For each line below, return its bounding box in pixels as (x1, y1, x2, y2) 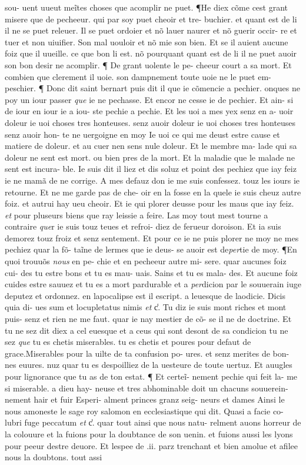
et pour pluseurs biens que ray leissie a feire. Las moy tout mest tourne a (5, 208, 268, 221)
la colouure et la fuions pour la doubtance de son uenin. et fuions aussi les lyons (5, 427, 293, 440)
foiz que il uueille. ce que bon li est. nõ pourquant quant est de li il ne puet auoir (5, 47, 297, 59)
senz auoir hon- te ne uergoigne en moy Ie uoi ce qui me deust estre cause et (5, 128, 280, 140)
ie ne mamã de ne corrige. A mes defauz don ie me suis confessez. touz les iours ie (5, 174, 300, 186)
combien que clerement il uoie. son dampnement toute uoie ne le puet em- (5, 70, 271, 82)
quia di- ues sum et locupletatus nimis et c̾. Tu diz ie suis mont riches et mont (5, 301, 287, 313)
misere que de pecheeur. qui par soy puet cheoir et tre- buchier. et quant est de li (5, 12, 297, 25)
